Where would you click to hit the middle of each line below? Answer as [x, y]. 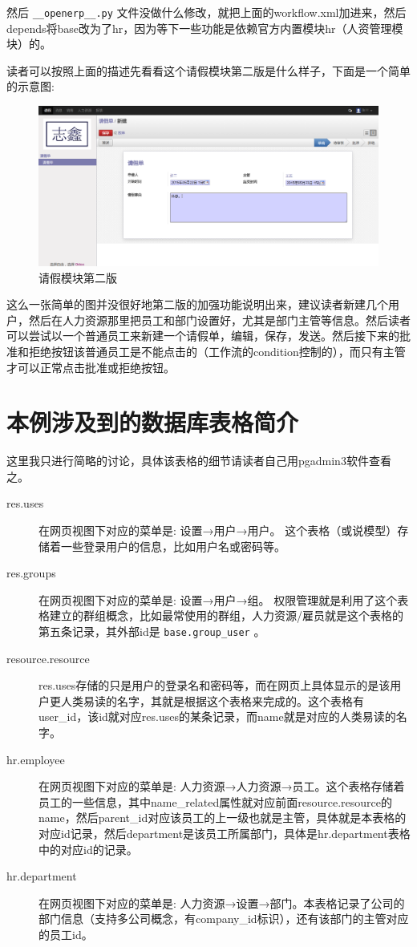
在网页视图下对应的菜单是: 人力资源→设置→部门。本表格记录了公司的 [222, 902]
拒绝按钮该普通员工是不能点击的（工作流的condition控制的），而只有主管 [217, 351]
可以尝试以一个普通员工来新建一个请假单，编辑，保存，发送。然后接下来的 [203, 336]
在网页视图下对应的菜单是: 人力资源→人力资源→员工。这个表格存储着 [222, 786]
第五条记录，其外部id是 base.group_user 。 [152, 631]
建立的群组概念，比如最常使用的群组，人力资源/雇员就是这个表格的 [226, 615]
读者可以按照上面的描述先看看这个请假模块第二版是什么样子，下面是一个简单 [208, 70]
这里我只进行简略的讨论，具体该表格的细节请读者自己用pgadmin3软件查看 [199, 461]
